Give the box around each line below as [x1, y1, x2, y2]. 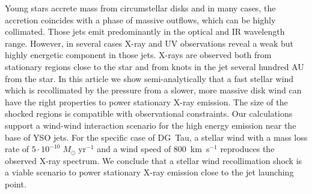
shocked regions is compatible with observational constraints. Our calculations [5, 107, 293, 120]
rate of [5, 143, 29, 155]
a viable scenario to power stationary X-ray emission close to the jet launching [5, 166, 294, 178]
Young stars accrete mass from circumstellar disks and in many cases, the [5, 2, 276, 14]
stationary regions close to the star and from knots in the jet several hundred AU [5, 60, 304, 72]
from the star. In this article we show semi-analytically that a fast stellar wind [5, 72, 294, 84]
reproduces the [220, 143, 275, 155]
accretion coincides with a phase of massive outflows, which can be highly [5, 13, 276, 26]
